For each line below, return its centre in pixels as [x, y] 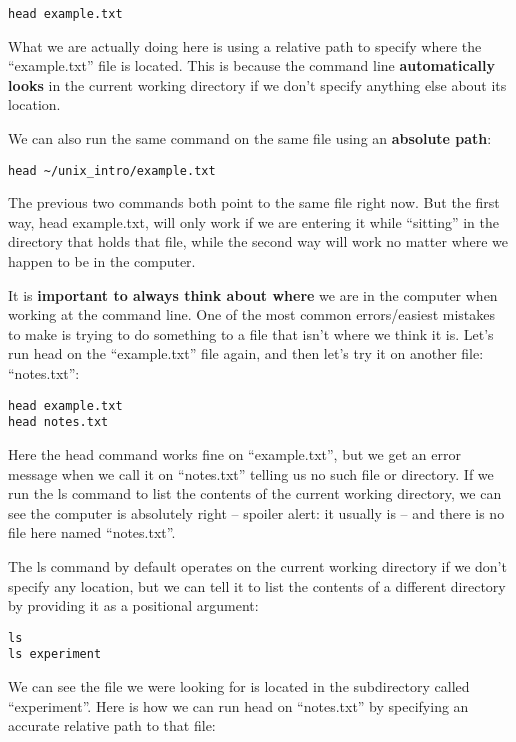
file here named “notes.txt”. [92, 532]
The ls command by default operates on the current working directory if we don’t [257, 565]
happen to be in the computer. [102, 261]
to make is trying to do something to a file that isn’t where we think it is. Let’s [251, 333]
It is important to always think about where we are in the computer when [253, 294]
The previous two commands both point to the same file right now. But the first [254, 202]
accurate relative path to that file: [112, 725]
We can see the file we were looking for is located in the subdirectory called [239, 686]
